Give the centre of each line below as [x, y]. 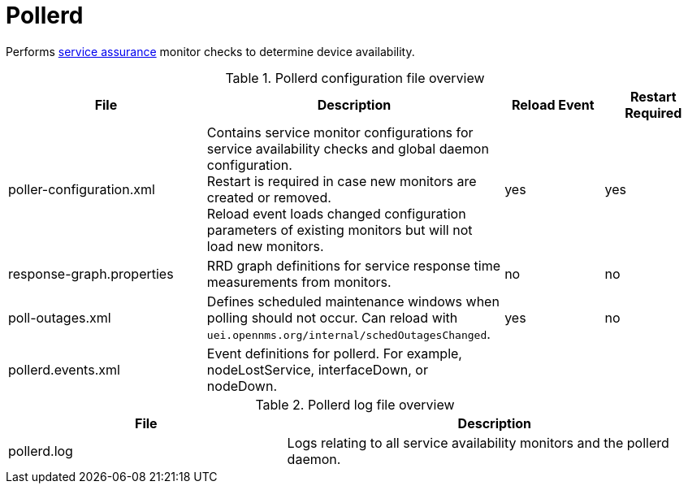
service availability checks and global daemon [348, 148]
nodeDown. [242, 386]
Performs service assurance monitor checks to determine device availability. [210, 51]
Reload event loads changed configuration [336, 213]
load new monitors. [265, 246]
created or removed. [269, 197]
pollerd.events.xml [64, 369]
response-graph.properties [91, 273]
